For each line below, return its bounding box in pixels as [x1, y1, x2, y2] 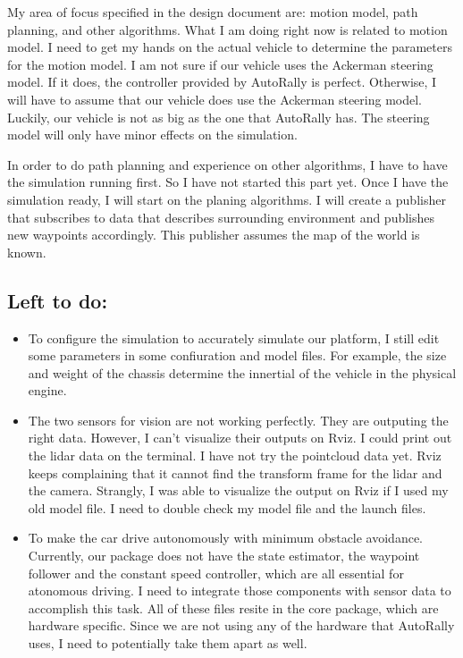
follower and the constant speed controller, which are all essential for [28, 563, 404, 582]
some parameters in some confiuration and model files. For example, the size [28, 346, 447, 365]
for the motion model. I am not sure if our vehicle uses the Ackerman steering [7, 55, 434, 73]
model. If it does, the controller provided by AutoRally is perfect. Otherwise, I [7, 72, 437, 91]
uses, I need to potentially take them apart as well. [28, 634, 307, 653]
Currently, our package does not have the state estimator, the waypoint [28, 546, 420, 565]
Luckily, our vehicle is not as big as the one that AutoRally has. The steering [7, 107, 430, 126]
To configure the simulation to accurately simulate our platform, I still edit [28, 328, 440, 347]
